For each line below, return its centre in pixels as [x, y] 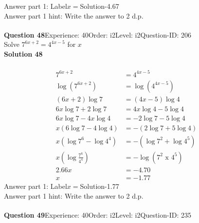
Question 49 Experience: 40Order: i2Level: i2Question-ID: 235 [98, 214]
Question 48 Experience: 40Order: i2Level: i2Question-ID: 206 [98, 34]
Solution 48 [23, 53]
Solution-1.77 [99, 186]
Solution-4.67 [99, 6]
